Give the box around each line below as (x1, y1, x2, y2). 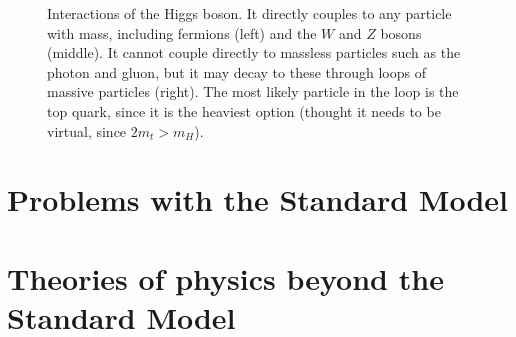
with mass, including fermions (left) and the (47, 22, 317, 43)
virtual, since (47, 120, 127, 141)
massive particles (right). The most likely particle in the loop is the (47, 81, 459, 102)
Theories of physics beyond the (7, 257, 444, 298)
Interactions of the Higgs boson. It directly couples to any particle (47, 3, 452, 23)
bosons (380, 22, 422, 43)
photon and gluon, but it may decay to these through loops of (47, 61, 427, 82)
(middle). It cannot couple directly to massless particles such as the (47, 42, 461, 63)
